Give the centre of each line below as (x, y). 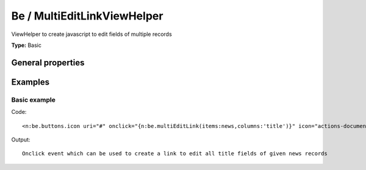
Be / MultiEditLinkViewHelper (87, 16)
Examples (30, 82)
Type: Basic (27, 45)
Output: (21, 140)
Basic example (34, 99)
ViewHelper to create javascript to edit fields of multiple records (91, 34)
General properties (48, 62)
